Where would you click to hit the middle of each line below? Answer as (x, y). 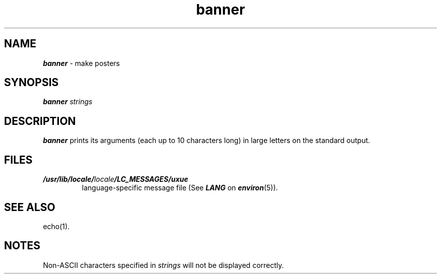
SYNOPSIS (31, 83)
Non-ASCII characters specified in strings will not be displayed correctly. (163, 265)
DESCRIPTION (40, 121)
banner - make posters (81, 63)
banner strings (68, 102)
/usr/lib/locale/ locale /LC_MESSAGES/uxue (116, 179)
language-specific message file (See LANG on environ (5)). (180, 188)
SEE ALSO (30, 207)
